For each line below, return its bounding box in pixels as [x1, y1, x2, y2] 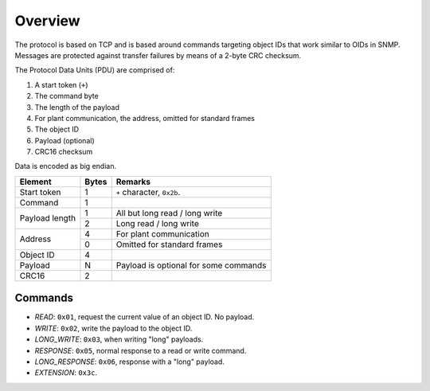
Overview [14, 12, 80, 29]
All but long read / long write [115, 207, 223, 218]
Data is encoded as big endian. [14, 162, 117, 171]
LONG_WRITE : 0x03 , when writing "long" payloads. [34, 334, 204, 344]
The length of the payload [34, 102, 119, 111]
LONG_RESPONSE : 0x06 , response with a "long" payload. [34, 357, 225, 366]
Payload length [19, 213, 76, 224]
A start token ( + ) [34, 80, 88, 89]
